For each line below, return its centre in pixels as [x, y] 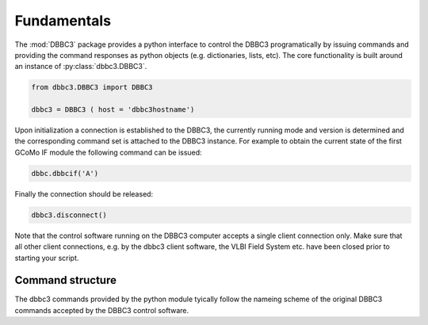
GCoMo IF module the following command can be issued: [108, 152]
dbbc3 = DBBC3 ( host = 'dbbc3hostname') [113, 110]
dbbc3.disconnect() [69, 215]
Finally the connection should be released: [84, 193]
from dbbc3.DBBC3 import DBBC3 [92, 88]
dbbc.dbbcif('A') [65, 173]
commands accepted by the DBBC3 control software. [102, 310]
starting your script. [47, 258]
